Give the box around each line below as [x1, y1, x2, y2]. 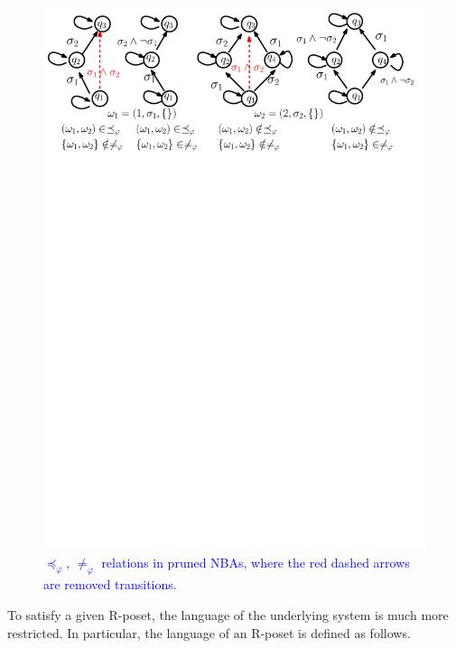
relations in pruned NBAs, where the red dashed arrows [101, 552, 410, 571]
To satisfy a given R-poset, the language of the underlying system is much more [7, 605, 449, 624]
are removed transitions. [43, 575, 177, 594]
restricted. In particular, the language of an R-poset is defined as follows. [7, 623, 411, 642]
